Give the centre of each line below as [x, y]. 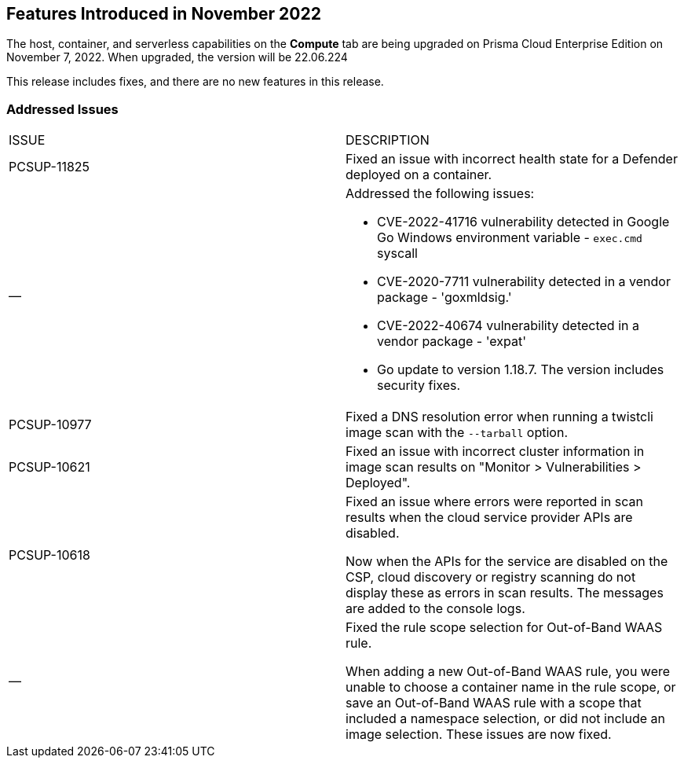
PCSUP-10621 [49, 467]
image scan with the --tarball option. [457, 433]
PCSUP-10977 [50, 425]
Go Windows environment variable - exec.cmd [510, 238]
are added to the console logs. [435, 609]
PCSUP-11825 [49, 167]
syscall [397, 253]
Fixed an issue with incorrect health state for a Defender [512, 159]
